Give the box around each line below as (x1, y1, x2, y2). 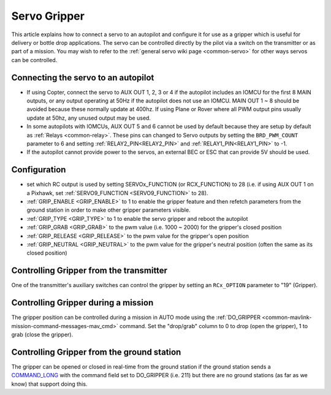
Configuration (11, 164, 66, 175)
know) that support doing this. (11, 380, 88, 388)
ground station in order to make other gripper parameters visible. (26, 206, 191, 214)
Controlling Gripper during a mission (11, 297, 154, 308)
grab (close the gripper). (11, 331, 74, 338)
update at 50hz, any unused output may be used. (26, 114, 151, 121)
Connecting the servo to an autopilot (11, 72, 154, 83)
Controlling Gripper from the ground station (11, 347, 181, 357)
